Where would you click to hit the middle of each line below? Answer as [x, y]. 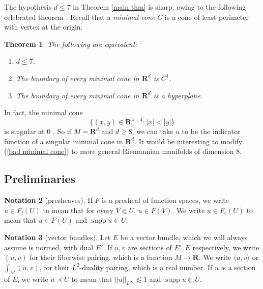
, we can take [153, 131]
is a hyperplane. [178, 95]
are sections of [150, 247]
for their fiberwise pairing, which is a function [101, 257]
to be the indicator [211, 131]
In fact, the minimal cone [43, 112]
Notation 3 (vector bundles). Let [57, 237]
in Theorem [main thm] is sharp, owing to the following [159, 7]
